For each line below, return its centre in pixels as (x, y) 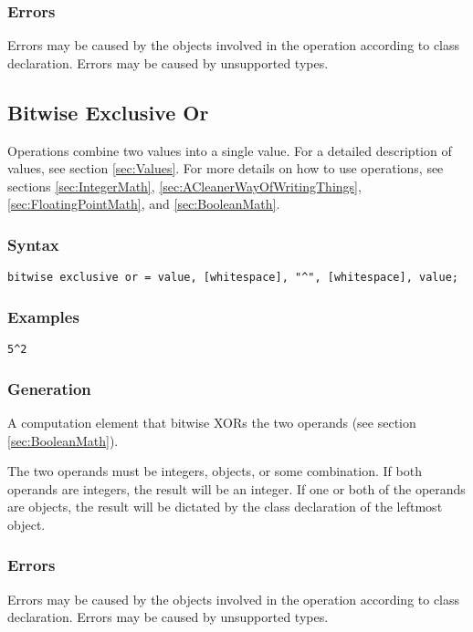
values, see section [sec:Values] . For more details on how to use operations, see (226, 168)
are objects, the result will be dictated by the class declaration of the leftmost (225, 507)
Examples (43, 316)
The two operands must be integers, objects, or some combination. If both (215, 471)
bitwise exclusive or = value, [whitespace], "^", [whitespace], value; (233, 278)
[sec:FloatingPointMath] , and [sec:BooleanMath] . (144, 204)
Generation (49, 388)
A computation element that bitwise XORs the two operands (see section (212, 422)
